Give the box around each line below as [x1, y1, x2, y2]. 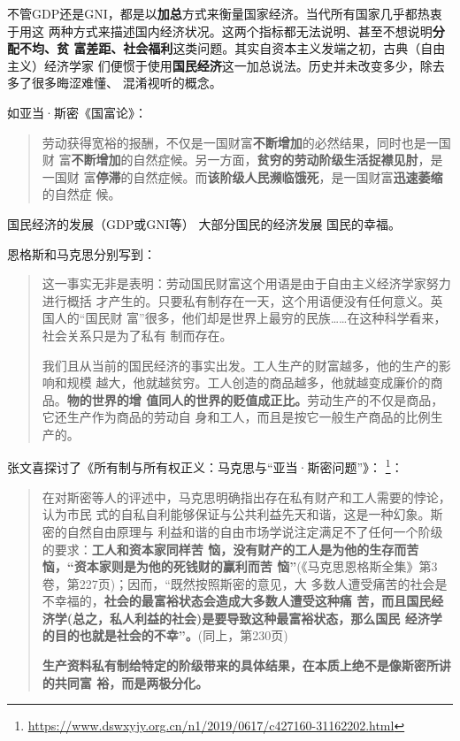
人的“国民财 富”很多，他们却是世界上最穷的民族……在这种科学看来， [54, 309, 447, 327]
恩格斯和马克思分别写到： [7, 244, 156, 263]
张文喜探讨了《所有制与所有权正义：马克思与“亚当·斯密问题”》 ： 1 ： [7, 455, 403, 477]
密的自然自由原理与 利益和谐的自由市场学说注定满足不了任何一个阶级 [42, 522, 443, 540]
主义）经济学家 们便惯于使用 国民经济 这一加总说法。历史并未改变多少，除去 [7, 56, 445, 74]
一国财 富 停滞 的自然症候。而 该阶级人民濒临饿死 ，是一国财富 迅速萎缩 [42, 167, 443, 186]
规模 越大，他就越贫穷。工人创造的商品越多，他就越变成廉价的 [66, 373, 431, 392]
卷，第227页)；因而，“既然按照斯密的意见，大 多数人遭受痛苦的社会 [42, 574, 435, 592]
